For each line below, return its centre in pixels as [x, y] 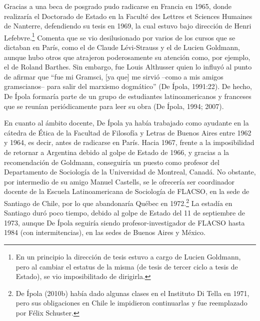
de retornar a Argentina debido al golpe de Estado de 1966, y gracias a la [117, 152]
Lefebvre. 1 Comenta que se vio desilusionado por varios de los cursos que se [120, 36]
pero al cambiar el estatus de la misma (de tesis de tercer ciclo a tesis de [127, 266]
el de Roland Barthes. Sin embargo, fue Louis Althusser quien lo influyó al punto [128, 67]
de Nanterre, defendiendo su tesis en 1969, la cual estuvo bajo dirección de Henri [128, 26]
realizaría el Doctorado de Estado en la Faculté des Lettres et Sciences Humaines [128, 16]
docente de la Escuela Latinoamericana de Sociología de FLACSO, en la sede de [127, 191]
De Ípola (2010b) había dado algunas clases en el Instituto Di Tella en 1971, [132, 293]
